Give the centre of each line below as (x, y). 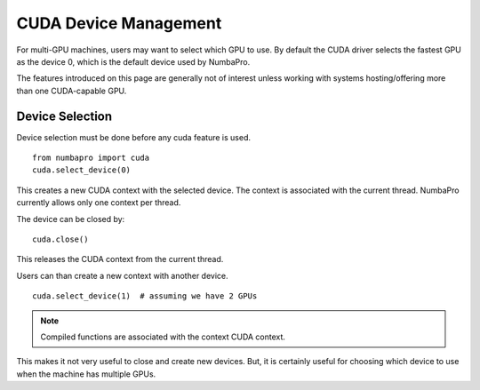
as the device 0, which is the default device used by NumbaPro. (133, 61)
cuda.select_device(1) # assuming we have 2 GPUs (145, 296)
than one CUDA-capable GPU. (72, 91)
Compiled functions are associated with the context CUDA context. (163, 337)
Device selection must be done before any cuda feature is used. (133, 137)
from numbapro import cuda (91, 158)
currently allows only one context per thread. (99, 203)
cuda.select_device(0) (82, 170)
